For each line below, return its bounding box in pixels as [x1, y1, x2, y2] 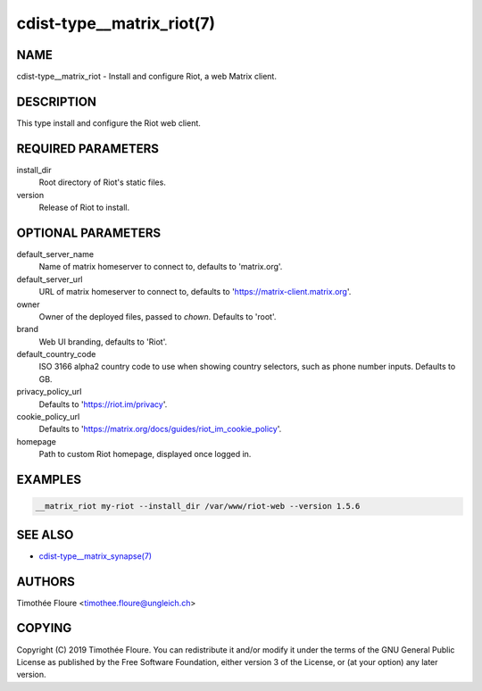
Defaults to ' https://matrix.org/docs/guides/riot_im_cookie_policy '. [38, 424, 282, 435]
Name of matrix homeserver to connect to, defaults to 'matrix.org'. [38, 262, 283, 272]
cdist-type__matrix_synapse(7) [38, 550, 152, 562]
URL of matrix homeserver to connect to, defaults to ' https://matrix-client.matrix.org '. [38, 287, 352, 297]
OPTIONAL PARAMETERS [16, 225, 162, 240]
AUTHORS [16, 574, 76, 589]
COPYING [16, 620, 72, 636]
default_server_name [16, 248, 94, 259]
